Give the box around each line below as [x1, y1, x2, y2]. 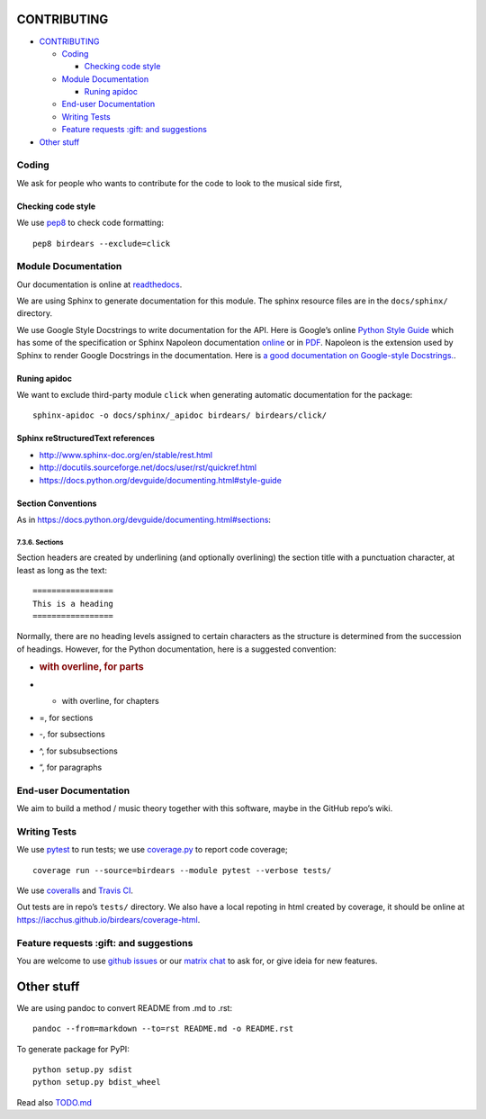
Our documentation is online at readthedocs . [16, 279, 183, 290]
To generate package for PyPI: [16, 1043, 130, 1054]
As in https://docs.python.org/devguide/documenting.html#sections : [16, 514, 272, 525]
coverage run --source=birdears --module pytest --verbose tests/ [32, 865, 332, 875]
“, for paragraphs [39, 762, 103, 772]
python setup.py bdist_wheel [32, 1077, 161, 1087]
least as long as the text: [16, 564, 108, 575]
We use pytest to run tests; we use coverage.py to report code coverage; [16, 844, 288, 855]
